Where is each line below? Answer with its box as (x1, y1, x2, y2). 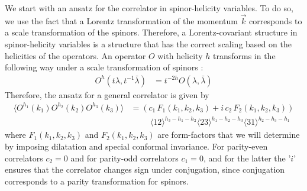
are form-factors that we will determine (157, 128, 300, 141)
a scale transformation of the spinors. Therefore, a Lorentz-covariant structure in (5, 26, 298, 38)
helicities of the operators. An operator (5, 49, 146, 61)
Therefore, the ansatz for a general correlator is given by (5, 88, 209, 101)
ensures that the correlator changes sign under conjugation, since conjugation (5, 163, 285, 176)
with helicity (157, 49, 203, 61)
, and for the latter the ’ (203, 151, 291, 164)
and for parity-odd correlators (70, 151, 179, 164)
